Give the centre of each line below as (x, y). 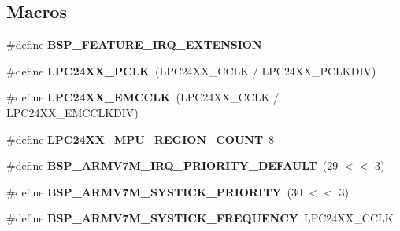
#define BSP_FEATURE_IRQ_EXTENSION (134, 44)
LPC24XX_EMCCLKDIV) (72, 112)
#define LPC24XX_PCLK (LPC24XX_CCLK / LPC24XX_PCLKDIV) (191, 70)
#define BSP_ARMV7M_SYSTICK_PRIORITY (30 (154, 191)
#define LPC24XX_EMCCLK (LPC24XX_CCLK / (143, 97)
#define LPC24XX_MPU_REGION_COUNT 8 (141, 139)
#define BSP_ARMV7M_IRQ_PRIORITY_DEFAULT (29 (172, 165)
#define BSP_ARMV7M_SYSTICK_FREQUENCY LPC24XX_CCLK (200, 218)
